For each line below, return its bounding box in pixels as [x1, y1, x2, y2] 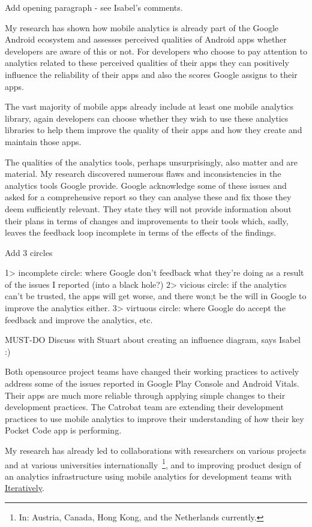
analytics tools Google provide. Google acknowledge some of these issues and [5, 179, 287, 191]
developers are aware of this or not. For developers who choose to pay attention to [5, 44, 307, 57]
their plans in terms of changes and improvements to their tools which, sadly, [5, 214, 289, 227]
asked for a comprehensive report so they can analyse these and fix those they [5, 191, 292, 203]
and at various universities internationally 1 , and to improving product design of [5, 456, 301, 471]
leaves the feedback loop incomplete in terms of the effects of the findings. [5, 226, 277, 239]
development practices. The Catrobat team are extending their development [5, 400, 284, 413]
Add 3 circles [5, 246, 53, 258]
